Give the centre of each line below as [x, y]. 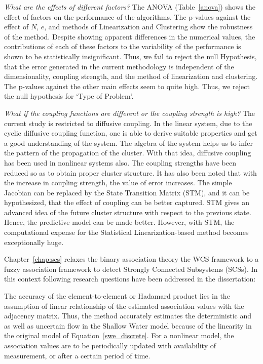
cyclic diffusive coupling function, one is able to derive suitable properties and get [131, 133]
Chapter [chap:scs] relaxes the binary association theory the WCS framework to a [131, 259]
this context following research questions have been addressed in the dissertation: [130, 279]
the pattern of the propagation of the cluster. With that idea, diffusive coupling [128, 153]
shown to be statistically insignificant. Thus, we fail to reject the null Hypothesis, [130, 56]
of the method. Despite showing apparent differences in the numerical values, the [130, 36]
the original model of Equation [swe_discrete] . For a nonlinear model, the [119, 335]
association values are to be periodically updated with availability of [110, 345]
